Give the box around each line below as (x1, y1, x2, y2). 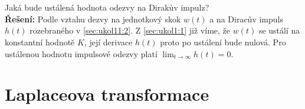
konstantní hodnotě (5, 35, 75, 48)
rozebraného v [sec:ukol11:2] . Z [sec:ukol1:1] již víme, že (29, 24, 231, 37)
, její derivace (84, 35, 133, 48)
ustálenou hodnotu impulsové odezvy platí (5, 47, 158, 60)
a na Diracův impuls (209, 12, 283, 25)
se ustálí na (258, 24, 300, 37)
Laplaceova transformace (5, 82, 209, 106)
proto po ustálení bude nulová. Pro (160, 35, 286, 48)
